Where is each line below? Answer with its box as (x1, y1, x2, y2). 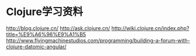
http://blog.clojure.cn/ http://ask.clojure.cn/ (6, 24, 111, 32)
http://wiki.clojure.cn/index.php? (111, 24, 190, 32)
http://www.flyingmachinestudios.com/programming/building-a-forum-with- (6, 37, 190, 44)
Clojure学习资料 (6, 5, 83, 18)
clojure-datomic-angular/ (6, 43, 67, 50)
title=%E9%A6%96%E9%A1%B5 (6, 31, 87, 38)
